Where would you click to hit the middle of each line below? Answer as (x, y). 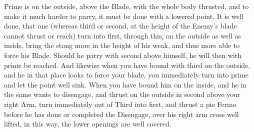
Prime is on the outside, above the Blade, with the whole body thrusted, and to (126, 6)
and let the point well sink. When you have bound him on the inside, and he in (125, 84)
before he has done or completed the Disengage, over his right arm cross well (121, 114)
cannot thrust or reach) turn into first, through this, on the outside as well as (122, 35)
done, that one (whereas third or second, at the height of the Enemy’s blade (120, 26)
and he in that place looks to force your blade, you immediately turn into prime (126, 75)
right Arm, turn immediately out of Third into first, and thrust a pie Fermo (120, 104)
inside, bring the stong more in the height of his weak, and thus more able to (122, 45)
